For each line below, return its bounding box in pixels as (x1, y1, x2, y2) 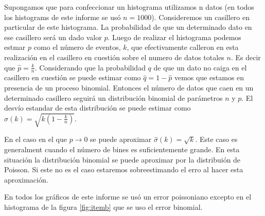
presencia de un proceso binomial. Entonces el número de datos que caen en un (4, 82, 254, 93)
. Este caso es (195, 134, 238, 145)
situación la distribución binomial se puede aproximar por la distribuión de (4, 154, 241, 165)
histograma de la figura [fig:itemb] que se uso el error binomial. (4, 201, 203, 212)
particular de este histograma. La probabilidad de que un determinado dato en (4, 22, 252, 32)
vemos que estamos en (174, 72, 244, 83)
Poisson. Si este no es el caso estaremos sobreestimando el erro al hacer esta (4, 164, 243, 175)
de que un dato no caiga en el (153, 62, 247, 73)
